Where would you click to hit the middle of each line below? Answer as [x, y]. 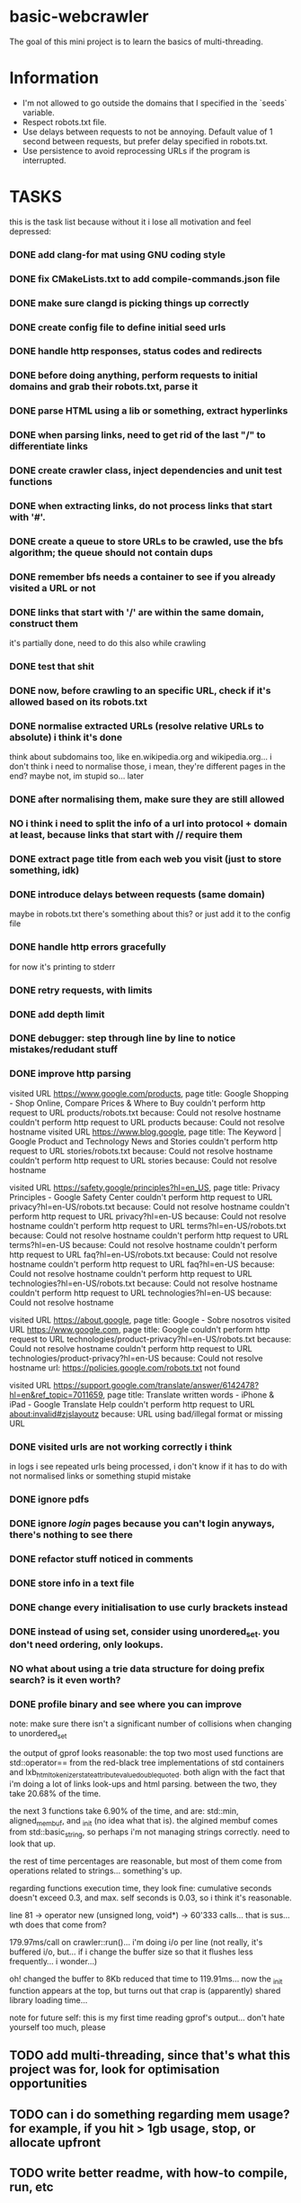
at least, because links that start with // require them [126, 835]
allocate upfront [55, 2142]
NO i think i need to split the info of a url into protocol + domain [148, 824]
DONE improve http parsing [71, 1074]
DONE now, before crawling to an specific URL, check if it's [140, 691]
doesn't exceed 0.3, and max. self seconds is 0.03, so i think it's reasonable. [150, 1898]
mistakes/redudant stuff [64, 1050]
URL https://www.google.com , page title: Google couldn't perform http [140, 1329]
